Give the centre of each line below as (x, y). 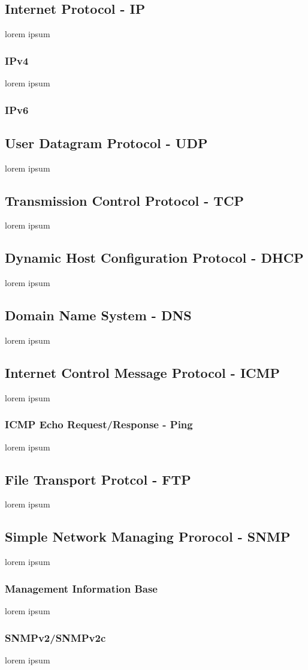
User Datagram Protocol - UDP (106, 142)
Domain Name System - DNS (98, 315)
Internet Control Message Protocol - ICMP (142, 373)
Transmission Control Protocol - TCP (125, 200)
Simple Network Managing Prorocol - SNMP (148, 537)
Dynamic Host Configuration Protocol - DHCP (154, 258)
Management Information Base (81, 588)
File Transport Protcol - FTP (98, 479)
